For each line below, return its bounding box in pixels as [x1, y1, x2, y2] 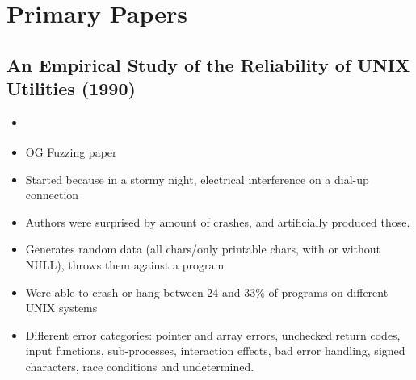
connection [25, 186, 79, 203]
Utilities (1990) [6, 76, 136, 101]
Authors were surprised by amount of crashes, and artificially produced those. [25, 213, 410, 230]
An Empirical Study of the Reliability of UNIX [6, 52, 410, 77]
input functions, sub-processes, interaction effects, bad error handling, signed [25, 342, 405, 359]
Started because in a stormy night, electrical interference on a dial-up [25, 170, 369, 187]
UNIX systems [25, 299, 98, 316]
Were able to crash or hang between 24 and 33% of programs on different [25, 283, 389, 300]
